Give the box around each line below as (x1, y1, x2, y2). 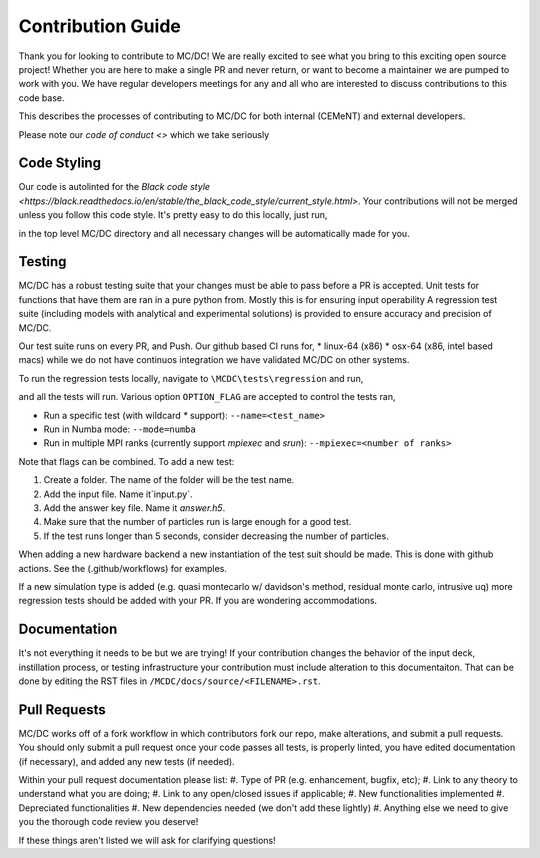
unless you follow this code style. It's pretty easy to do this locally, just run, (18, 209, 328, 221)
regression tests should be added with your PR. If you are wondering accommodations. (18, 595, 378, 607)
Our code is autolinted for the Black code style (18, 181, 210, 193)
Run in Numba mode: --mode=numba (43, 423, 197, 435)
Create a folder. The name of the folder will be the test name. (43, 474, 295, 486)
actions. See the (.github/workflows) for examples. (18, 562, 227, 574)
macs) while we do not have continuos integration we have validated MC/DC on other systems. (18, 354, 410, 366)
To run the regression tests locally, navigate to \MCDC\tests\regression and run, (18, 372, 364, 384)
